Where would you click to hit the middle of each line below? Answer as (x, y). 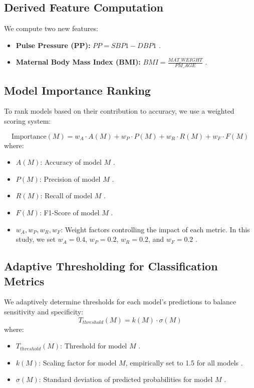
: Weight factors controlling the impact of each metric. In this (155, 229)
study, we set (36, 239)
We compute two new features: (51, 28)
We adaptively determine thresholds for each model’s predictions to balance (120, 302)
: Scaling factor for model (78, 362)
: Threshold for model (94, 346)
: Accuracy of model (71, 162)
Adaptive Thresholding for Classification (111, 266)
